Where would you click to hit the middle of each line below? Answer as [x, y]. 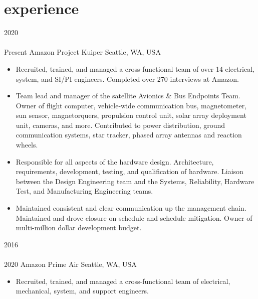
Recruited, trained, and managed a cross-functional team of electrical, [123, 281]
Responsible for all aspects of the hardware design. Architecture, [115, 161]
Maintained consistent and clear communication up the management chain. [131, 208]
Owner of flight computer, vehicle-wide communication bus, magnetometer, [131, 105]
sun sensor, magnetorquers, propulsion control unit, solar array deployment [131, 115]
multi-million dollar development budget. [79, 228]
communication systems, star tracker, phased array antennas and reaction [129, 135]
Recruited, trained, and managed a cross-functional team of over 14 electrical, [135, 68]
